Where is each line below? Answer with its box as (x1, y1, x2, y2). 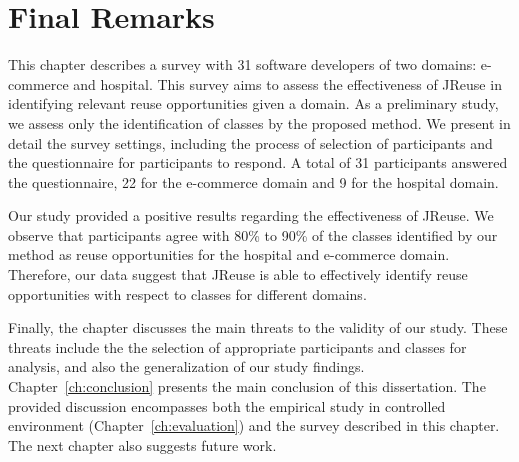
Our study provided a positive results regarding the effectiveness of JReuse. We (8, 205, 494, 226)
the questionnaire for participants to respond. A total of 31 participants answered (8, 152, 508, 173)
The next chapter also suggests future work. (8, 434, 277, 455)
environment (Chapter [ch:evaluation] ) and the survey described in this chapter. (8, 415, 500, 436)
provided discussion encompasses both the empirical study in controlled (8, 395, 446, 416)
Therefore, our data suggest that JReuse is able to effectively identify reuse (8, 264, 468, 285)
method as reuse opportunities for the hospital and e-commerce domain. (8, 244, 450, 265)
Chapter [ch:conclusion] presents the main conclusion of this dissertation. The (8, 376, 486, 397)
